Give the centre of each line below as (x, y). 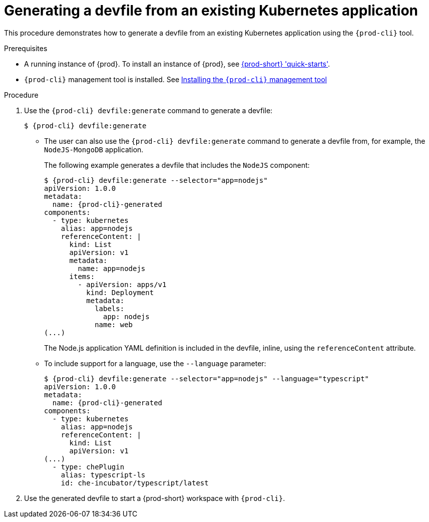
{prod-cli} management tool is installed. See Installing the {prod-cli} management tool (175, 79)
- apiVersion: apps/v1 (122, 284)
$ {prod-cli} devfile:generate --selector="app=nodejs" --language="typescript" (207, 378)
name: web (114, 324)
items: (82, 276)
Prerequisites (26, 48)
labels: (110, 308)
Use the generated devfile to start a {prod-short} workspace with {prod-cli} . (155, 498)
